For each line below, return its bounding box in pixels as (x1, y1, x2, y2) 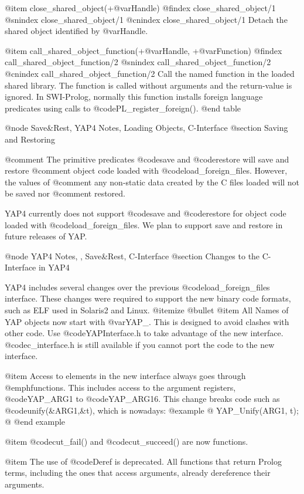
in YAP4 (38, 261, 70, 273)
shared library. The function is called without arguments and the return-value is (5, 79, 292, 91)
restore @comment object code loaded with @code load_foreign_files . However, (5, 164, 288, 177)
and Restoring (5, 133, 55, 145)
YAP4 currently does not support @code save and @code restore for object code (5, 207, 286, 219)
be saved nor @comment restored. (5, 187, 125, 199)
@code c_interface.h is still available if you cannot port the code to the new (5, 338, 275, 350)
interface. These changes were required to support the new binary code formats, (5, 292, 291, 304)
